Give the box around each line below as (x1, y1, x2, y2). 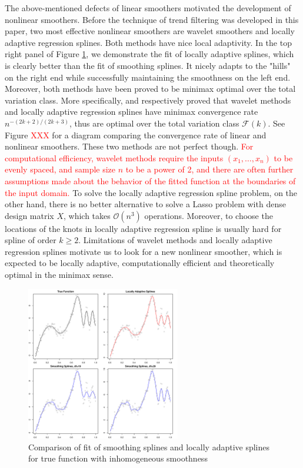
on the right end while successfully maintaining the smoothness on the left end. (5, 71, 291, 83)
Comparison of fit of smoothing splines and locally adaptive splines (28, 440, 270, 453)
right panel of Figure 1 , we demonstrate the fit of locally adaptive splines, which (5, 48, 294, 60)
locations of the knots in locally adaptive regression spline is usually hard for (5, 222, 282, 234)
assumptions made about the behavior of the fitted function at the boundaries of (5, 174, 296, 187)
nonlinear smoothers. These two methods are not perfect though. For (5, 140, 254, 152)
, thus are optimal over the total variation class (69, 117, 239, 129)
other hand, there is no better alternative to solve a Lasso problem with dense (5, 198, 286, 210)
